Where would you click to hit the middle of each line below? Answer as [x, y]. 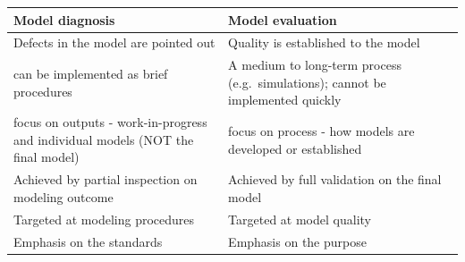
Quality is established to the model [324, 42]
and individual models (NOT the [104, 139]
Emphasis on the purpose [297, 241]
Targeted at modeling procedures [104, 219]
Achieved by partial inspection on [106, 179]
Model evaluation [283, 19]
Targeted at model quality [300, 219]
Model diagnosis [64, 19]
